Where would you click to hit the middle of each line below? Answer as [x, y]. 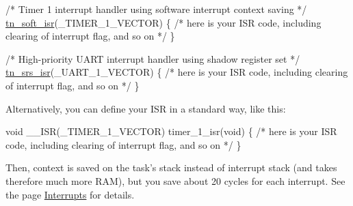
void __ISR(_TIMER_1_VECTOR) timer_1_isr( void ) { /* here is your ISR [171, 131]
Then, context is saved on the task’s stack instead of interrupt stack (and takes [171, 167]
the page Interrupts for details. [70, 194]
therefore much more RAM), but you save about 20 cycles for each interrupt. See [175, 180]
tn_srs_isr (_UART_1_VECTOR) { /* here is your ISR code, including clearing [177, 72]
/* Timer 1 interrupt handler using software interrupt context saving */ [156, 9]
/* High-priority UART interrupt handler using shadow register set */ [153, 58]
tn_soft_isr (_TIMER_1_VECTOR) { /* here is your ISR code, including [164, 22]
